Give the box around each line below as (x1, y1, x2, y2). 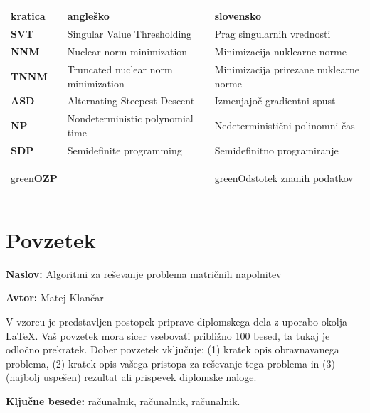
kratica (11, 8, 46, 23)
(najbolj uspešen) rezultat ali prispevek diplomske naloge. (6, 370, 257, 385)
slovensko (214, 8, 262, 23)
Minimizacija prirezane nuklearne (214, 62, 359, 77)
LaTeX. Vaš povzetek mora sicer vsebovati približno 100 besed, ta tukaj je (6, 328, 330, 343)
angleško (67, 8, 110, 23)
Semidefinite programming (67, 142, 182, 157)
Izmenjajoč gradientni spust (214, 93, 336, 108)
